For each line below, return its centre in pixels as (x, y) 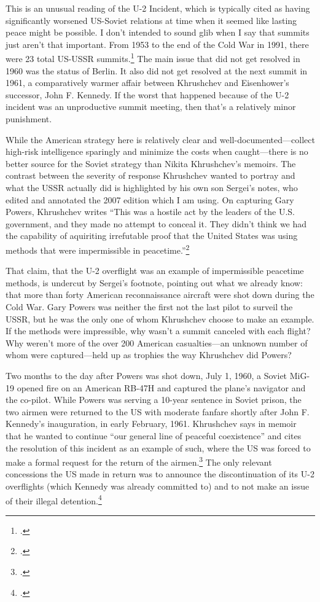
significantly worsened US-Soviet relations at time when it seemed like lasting (151, 20)
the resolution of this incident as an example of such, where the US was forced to (158, 448)
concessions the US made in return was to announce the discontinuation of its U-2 (160, 474)
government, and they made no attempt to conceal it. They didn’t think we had (156, 223)
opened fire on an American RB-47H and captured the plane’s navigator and (161, 387)
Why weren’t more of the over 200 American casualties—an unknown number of (157, 342)
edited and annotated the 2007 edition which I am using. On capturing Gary (150, 199)
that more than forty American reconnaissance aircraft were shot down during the (160, 295)
